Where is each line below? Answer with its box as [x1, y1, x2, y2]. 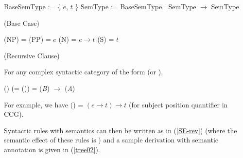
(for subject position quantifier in [129, 99, 228, 109]
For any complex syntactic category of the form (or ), [4, 67, 163, 77]
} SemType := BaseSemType [75, 1, 162, 11]
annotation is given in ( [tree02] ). [4, 144, 100, 154]
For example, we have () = [4, 99, 84, 109]
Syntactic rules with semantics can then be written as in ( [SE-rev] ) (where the [4, 125, 237, 135]
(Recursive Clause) [4, 50, 60, 60]
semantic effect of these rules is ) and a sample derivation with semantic [4, 135, 219, 145]
